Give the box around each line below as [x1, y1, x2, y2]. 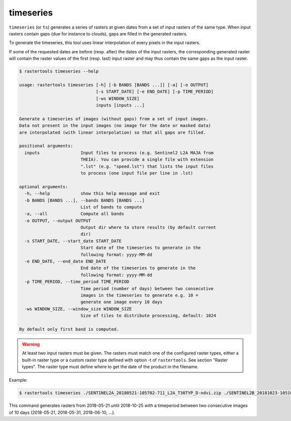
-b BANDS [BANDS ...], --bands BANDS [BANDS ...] [24, 197, 145, 203]
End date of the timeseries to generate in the [80, 265, 196, 271]
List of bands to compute [80, 204, 143, 210]
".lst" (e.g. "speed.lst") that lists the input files [80, 163, 214, 169]
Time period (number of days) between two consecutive [80, 286, 214, 291]
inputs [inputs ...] [96, 102, 145, 108]
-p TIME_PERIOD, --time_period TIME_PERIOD [24, 279, 129, 285]
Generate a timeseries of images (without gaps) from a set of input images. [19, 116, 209, 121]
